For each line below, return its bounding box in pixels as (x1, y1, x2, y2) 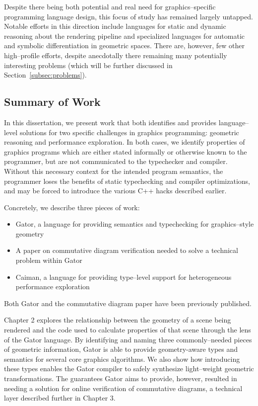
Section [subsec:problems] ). (4, 70, 87, 80)
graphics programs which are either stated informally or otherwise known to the (4, 146, 247, 157)
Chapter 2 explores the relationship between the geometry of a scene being (4, 315, 231, 325)
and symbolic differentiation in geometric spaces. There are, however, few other (4, 40, 245, 51)
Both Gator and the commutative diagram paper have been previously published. (4, 298, 252, 308)
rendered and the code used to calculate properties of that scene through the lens (4, 325, 251, 335)
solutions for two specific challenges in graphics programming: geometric (19, 127, 239, 137)
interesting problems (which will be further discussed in (4, 60, 173, 70)
